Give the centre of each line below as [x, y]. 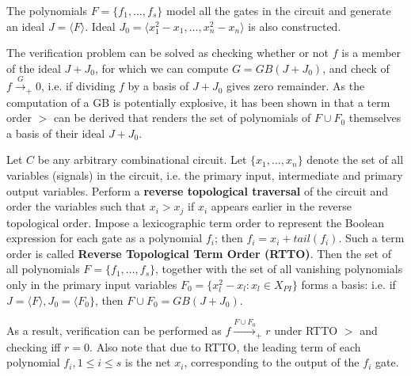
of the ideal [34, 68]
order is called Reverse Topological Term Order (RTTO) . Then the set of [199, 253]
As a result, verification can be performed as [114, 330]
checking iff [34, 346]
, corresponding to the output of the [272, 362]
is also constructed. [295, 26]
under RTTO [306, 330]
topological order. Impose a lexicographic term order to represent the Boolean [196, 222]
